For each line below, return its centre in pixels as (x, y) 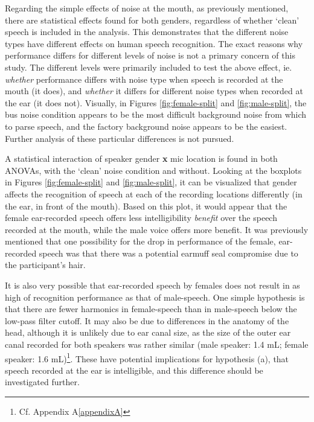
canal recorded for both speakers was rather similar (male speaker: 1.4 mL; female (157, 344)
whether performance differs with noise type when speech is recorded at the (144, 79)
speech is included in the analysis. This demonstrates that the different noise (147, 32)
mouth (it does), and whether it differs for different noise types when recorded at (154, 91)
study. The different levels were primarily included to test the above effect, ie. (149, 67)
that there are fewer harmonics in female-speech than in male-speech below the (151, 309)
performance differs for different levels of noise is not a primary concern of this (150, 55)
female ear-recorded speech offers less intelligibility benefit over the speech (141, 218)
